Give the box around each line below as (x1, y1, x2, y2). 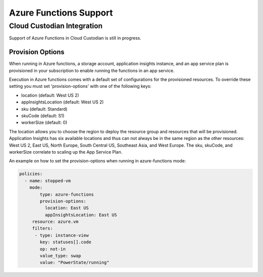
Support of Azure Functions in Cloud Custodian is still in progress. (9, 35, 141, 41)
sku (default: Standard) (21, 106, 68, 112)
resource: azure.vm (32, 219, 79, 224)
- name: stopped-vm (24, 178, 71, 183)
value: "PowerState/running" (39, 260, 110, 265)
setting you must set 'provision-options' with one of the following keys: (9, 83, 151, 89)
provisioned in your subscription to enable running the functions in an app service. (9, 67, 175, 73)
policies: (19, 171, 43, 177)
